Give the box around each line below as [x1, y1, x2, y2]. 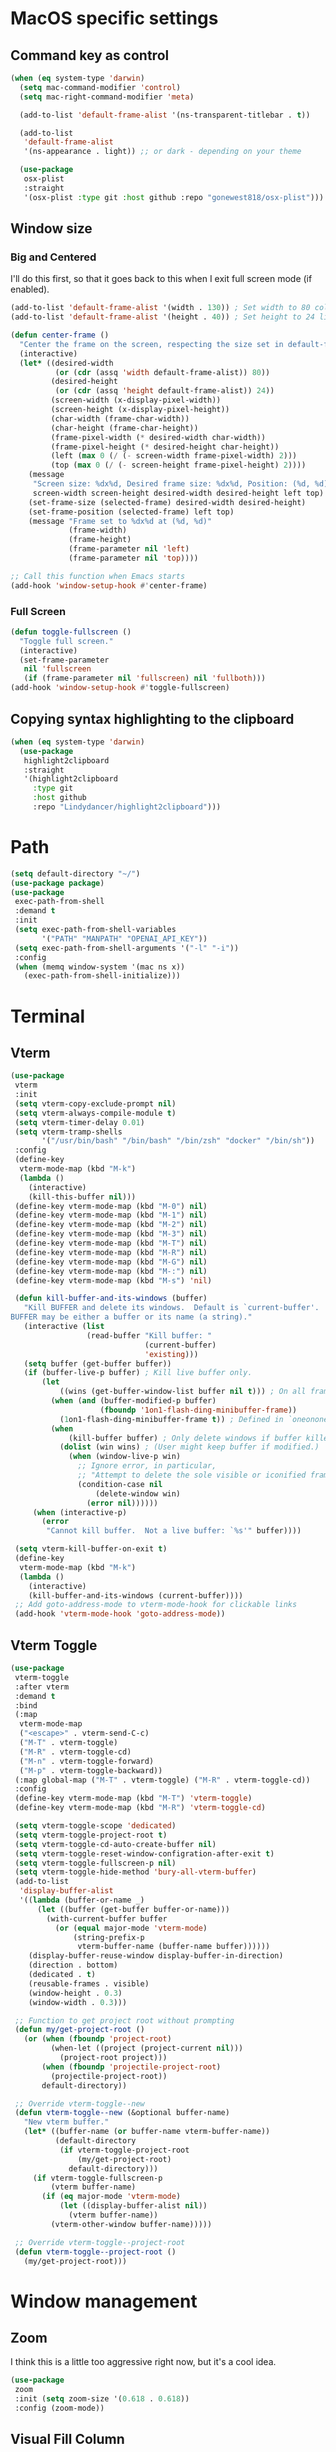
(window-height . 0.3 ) [28, 1988, 123, 1998]
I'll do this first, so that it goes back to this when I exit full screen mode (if [10, 273, 313, 285]
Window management [10, 2290, 198, 2312]
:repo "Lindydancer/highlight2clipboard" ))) [32, 802, 222, 812]
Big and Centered [10, 250, 97, 264]
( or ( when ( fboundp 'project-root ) [23, 2034, 172, 2044]
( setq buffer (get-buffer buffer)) [23, 1358, 172, 1369]
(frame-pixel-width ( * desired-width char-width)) [50, 432, 267, 442]
